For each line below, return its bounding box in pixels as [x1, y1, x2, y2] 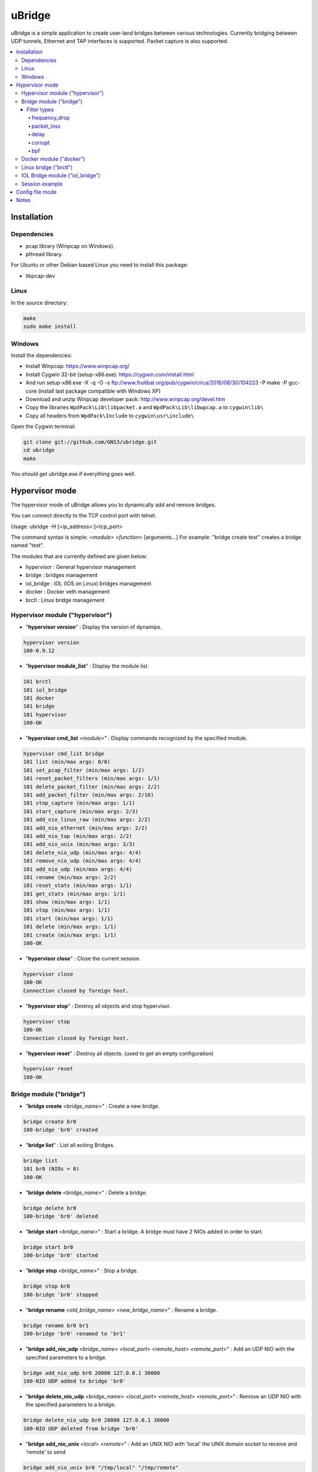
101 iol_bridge [23, 687, 67, 693]
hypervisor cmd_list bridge [23, 751, 104, 757]
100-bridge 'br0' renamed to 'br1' [23, 1331, 126, 1337]
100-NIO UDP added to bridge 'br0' [23, 1378, 126, 1384]
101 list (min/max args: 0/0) [23, 758, 111, 765]
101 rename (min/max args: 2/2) [23, 874, 117, 880]
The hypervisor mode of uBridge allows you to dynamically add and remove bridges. [11, 501, 216, 508]
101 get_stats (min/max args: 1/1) [23, 890, 126, 897]
